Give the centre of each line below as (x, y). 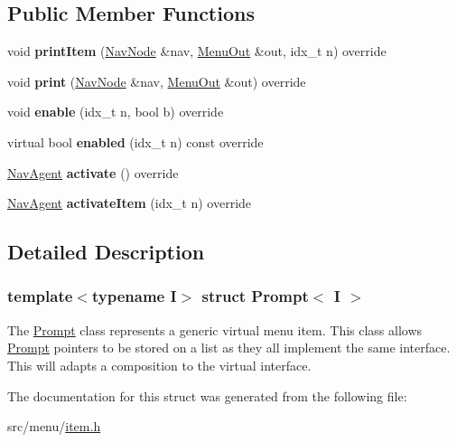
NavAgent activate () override (93, 172)
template (40, 296)
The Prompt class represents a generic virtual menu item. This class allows (215, 329)
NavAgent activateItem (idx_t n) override (130, 203)
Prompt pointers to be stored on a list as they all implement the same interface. (229, 348)
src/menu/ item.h (54, 426)
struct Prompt (255, 296)
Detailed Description (106, 252)
